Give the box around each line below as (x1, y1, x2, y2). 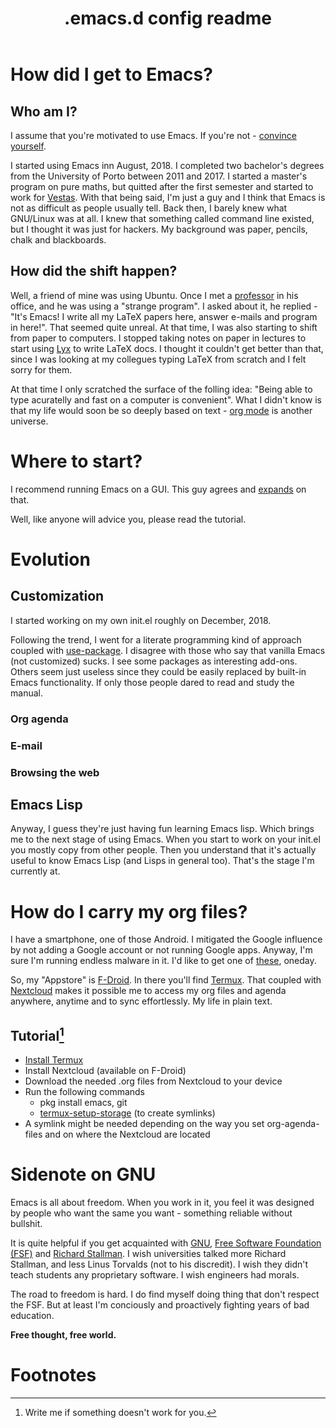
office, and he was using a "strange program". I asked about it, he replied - (10, 300, 318, 312)
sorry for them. (10, 363, 73, 376)
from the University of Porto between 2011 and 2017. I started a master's (10, 170, 308, 182)
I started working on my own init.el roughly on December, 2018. (10, 614, 272, 626)
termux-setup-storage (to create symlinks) (39, 1107, 216, 1119)
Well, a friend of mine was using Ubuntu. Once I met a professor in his (10, 289, 299, 301)
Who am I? (10, 103, 78, 120)
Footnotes (10, 1364, 97, 1387)
